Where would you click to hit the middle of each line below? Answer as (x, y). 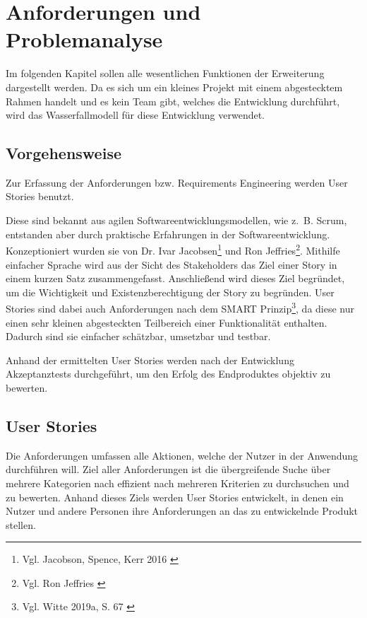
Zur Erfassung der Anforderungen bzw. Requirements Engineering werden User (177, 182)
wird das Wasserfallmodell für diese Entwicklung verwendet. (136, 115)
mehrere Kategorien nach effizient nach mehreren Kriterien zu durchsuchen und (178, 483)
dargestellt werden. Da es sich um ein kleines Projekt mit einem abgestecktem (174, 87)
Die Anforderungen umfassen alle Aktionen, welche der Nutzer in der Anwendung (182, 455)
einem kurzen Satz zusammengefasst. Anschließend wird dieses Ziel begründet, (175, 278)
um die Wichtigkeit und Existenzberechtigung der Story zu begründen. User (170, 292)
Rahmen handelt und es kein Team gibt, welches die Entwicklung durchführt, (173, 101)
